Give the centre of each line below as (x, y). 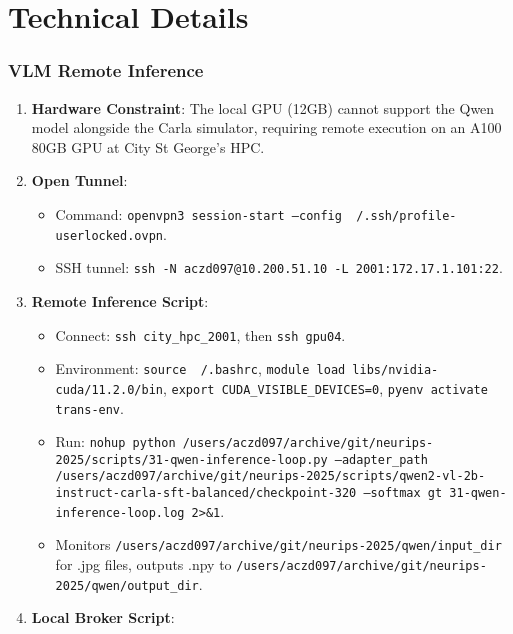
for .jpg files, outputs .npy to (143, 564)
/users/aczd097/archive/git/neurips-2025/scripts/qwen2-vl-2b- (270, 476)
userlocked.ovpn (109, 235)
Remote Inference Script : (120, 300)
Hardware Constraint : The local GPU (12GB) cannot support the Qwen (263, 107)
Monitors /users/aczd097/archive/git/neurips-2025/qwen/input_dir (278, 544)
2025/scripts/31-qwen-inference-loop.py (191, 459)
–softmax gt (403, 493)
